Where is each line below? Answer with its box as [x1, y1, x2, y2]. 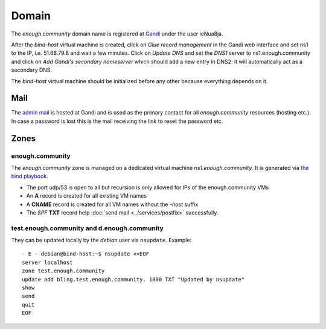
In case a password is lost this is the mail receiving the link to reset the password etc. [11, 117, 223, 125]
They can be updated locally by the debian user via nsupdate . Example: [11, 237, 192, 244]
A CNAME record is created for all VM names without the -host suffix [26, 201, 199, 208]
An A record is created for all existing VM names [26, 192, 147, 199]
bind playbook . [11, 172, 48, 180]
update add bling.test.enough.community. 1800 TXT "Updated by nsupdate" [22, 276, 245, 283]
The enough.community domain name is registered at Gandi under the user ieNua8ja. [11, 30, 223, 37]
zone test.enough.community [22, 268, 105, 274]
